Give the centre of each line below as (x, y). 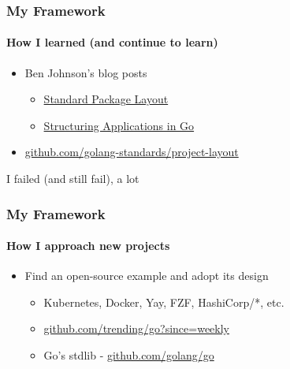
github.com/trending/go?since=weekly (137, 328)
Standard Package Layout (106, 99)
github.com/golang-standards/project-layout (132, 152)
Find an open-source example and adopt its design (147, 276)
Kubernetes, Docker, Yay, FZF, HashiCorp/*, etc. (164, 302)
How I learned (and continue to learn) (112, 42)
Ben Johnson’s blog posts (86, 72)
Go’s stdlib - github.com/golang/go (129, 355)
